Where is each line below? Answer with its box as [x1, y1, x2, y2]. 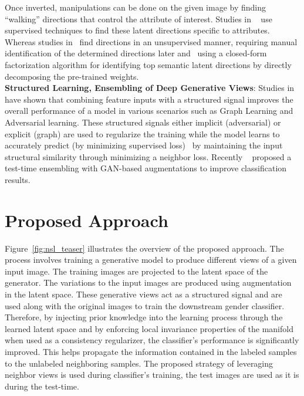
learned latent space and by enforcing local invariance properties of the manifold [5, 322, 293, 334]
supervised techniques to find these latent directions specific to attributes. [5, 24, 270, 36]
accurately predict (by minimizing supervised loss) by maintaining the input [5, 139, 283, 151]
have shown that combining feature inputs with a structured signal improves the [5, 93, 293, 105]
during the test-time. [5, 380, 79, 392]
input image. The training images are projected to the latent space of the [5, 265, 268, 277]
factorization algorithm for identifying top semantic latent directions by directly [5, 58, 292, 70]
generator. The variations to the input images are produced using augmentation [5, 276, 292, 289]
